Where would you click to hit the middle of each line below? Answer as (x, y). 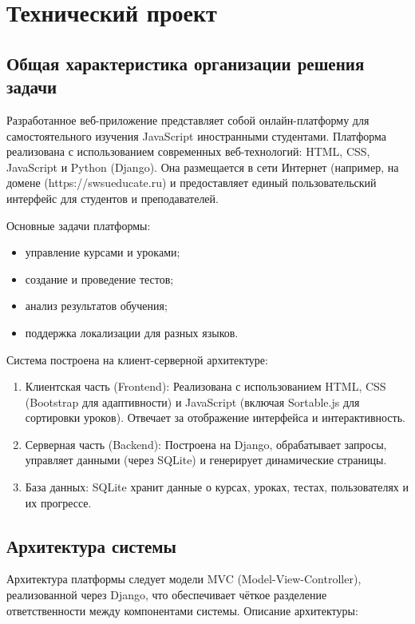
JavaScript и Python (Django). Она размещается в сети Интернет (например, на (203, 167)
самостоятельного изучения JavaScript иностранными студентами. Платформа (196, 135)
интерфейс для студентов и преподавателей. (113, 198)
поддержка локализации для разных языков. (132, 332)
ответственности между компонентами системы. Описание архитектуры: (182, 610)
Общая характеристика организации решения (186, 63)
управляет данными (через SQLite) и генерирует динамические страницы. (206, 460)
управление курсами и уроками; (103, 252)
